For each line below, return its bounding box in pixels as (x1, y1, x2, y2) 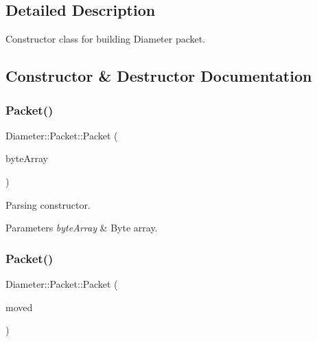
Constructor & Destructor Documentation (5, 65, 312, 87)
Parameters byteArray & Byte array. (5, 220, 158, 235)
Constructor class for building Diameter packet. (5, 32, 206, 46)
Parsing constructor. (5, 197, 91, 212)
